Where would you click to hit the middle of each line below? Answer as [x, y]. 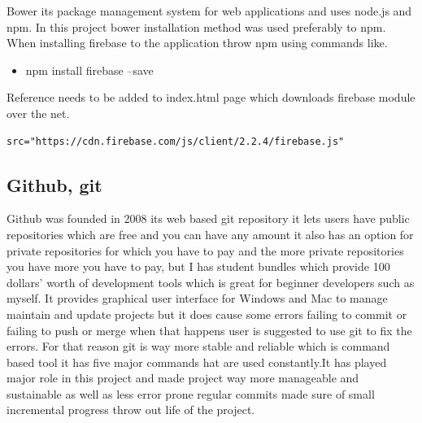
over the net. [38, 113]
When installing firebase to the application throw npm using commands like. [197, 43]
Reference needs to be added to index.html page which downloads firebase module [211, 97]
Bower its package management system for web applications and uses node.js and [209, 11]
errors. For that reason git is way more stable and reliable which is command [198, 346]
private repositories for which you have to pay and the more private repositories [205, 250]
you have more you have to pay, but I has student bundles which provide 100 [198, 266]
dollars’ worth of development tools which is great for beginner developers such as [211, 282]
